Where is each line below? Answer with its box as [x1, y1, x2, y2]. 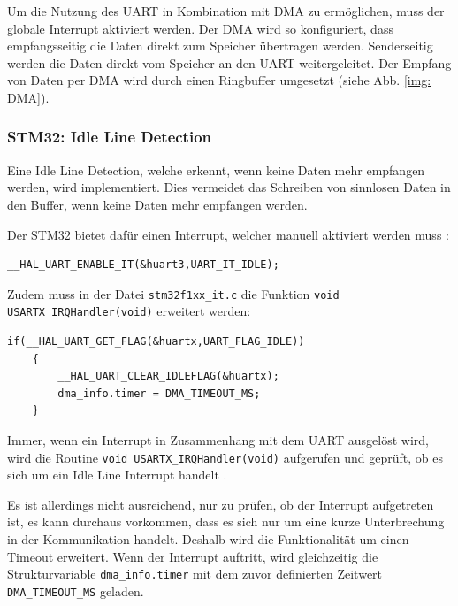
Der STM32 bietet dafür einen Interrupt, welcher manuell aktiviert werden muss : [7, 225, 449, 243]
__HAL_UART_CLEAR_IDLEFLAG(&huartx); [57, 370, 279, 383]
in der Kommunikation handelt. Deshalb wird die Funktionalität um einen [7, 530, 409, 548]
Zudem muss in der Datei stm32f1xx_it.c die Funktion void [7, 284, 340, 303]
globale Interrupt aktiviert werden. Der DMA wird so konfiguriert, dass [7, 19, 393, 37]
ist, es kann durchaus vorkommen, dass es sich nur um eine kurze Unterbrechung [7, 512, 445, 531]
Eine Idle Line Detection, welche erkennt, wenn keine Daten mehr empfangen [7, 160, 425, 179]
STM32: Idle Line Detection [7, 126, 212, 148]
